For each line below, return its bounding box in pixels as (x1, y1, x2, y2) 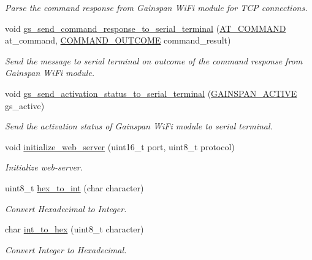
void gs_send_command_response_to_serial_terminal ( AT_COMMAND (5, 21, 286, 34)
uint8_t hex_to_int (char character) (5, 181, 144, 194)
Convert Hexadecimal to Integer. (5, 202, 127, 215)
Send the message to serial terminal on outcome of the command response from (5, 54, 303, 67)
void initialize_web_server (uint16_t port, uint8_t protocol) (5, 140, 235, 153)
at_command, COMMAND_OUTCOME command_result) (5, 34, 231, 47)
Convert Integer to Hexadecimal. (5, 243, 127, 256)
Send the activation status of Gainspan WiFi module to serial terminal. (5, 120, 273, 132)
